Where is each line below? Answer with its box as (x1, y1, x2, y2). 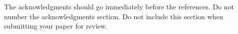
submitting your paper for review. (4, 21, 108, 31)
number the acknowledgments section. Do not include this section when (4, 11, 223, 21)
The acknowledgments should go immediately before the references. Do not (4, 1, 234, 11)
